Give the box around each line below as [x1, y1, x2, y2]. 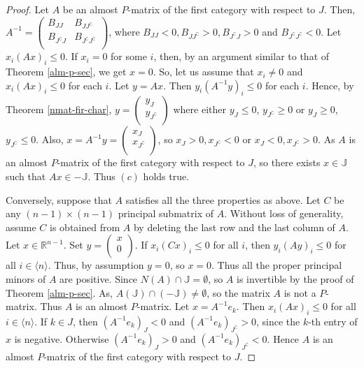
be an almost [62, 2, 118, 16]
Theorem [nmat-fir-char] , [6, 102, 112, 117]
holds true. [143, 169, 190, 184]
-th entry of [308, 314, 358, 328]
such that [6, 169, 46, 184]
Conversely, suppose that [6, 192, 112, 207]
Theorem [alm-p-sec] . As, [6, 285, 113, 300]
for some [111, 49, 147, 64]
